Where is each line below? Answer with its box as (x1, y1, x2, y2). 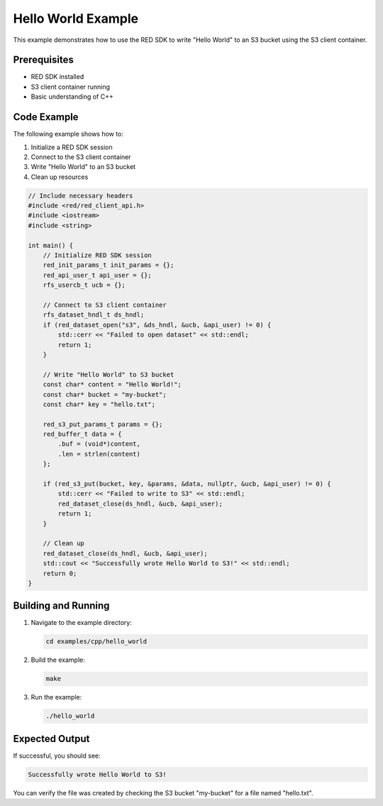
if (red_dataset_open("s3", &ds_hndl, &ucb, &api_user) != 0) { (43, 320, 272, 329)
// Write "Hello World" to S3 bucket (43, 370, 174, 379)
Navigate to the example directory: (30, 619, 133, 627)
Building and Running (13, 600, 110, 612)
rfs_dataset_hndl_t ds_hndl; (43, 311, 145, 319)
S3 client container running (30, 82, 110, 91)
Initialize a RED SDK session (30, 143, 113, 151)
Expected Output (13, 732, 90, 745)
